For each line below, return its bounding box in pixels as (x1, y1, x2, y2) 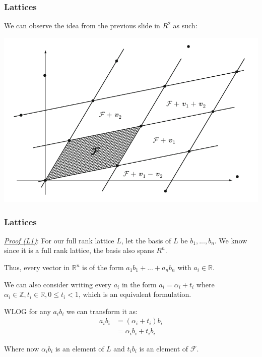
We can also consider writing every (4, 279, 111, 289)
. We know (214, 235, 247, 245)
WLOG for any (4, 305, 51, 316)
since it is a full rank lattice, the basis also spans (4, 245, 154, 256)
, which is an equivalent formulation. (78, 289, 191, 299)
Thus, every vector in (4, 262, 70, 273)
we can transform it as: (67, 305, 138, 316)
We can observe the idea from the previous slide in (4, 20, 160, 31)
